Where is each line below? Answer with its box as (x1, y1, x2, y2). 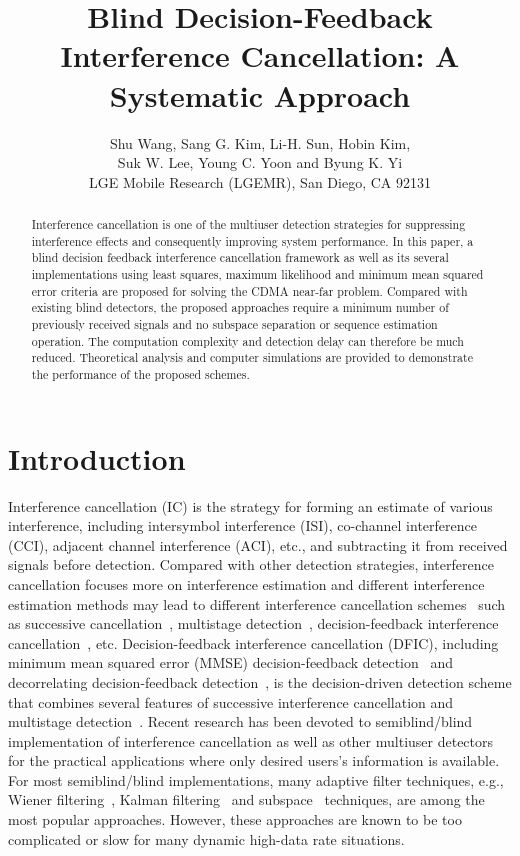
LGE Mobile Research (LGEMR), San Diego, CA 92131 (89, 171, 431, 192)
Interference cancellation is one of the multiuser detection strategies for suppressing (31, 216, 466, 233)
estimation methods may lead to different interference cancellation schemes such (8, 593, 506, 614)
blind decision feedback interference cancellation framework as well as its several (31, 249, 449, 266)
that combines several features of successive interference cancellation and (8, 691, 454, 712)
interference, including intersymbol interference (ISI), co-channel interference (8, 515, 477, 536)
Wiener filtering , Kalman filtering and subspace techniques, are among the (8, 789, 485, 810)
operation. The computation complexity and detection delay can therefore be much (31, 332, 464, 349)
